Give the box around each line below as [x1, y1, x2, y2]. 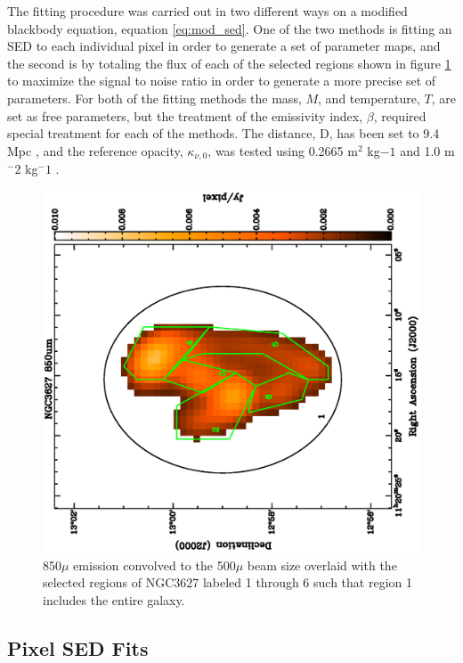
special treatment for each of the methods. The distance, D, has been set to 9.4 [7, 124, 440, 143]
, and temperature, [318, 88, 420, 107]
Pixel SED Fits [7, 634, 149, 661]
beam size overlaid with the [247, 555, 397, 574]
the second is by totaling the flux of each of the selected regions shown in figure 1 [7, 53, 451, 72]
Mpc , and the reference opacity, [7, 141, 183, 160]
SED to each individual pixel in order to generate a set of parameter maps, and [7, 37, 441, 55]
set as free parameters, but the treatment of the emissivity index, [7, 106, 363, 125]
